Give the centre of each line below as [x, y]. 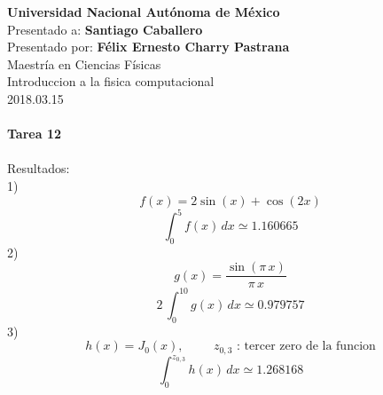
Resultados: [39, 168]
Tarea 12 [34, 134]
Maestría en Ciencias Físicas [84, 63]
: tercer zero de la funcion [306, 347]
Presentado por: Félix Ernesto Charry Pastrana [149, 47]
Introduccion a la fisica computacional [111, 81]
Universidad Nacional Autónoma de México [144, 12]
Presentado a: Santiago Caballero [105, 29]
